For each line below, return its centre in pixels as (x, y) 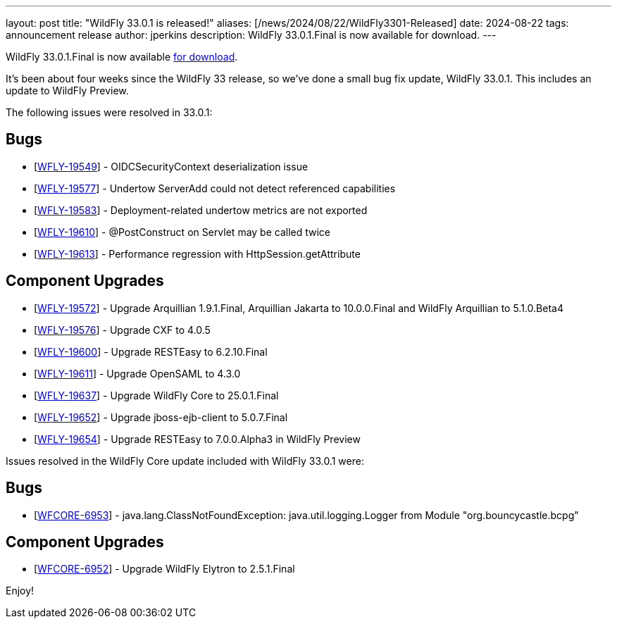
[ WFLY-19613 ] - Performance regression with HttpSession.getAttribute (197, 254)
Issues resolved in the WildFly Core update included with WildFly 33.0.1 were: (185, 461)
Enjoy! (20, 591)
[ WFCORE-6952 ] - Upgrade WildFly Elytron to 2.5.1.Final (164, 569)
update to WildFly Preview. (67, 91)
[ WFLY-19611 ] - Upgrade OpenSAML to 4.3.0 (137, 373)
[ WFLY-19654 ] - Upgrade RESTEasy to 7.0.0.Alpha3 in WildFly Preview (197, 439)
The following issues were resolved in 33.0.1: (109, 112)
